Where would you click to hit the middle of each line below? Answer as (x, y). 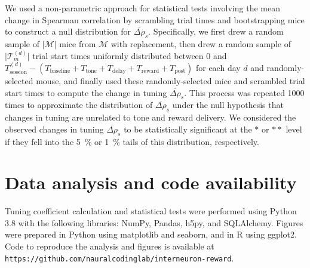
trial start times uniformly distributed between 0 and (130, 55)
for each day (218, 67)
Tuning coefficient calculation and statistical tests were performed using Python (151, 211)
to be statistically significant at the (188, 129)
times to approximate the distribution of (79, 105)
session (19, 73)
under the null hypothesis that (228, 105)
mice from (78, 43)
